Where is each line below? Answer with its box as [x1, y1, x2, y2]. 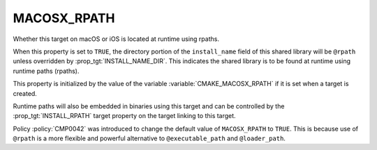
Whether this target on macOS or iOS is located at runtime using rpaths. [13, 35, 220, 43]
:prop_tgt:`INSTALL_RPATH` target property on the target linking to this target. [13, 112, 237, 120]
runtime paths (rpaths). [13, 67, 80, 75]
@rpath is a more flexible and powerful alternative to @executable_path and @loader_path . [13, 134, 286, 142]
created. [13, 89, 38, 97]
